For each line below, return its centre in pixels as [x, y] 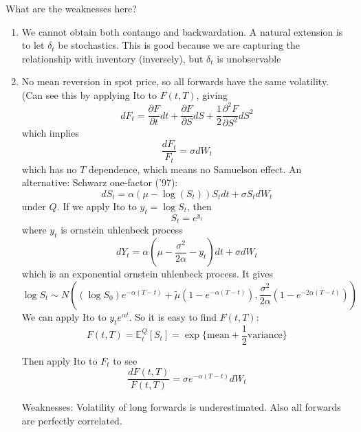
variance [265, 336]
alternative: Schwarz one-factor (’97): [100, 182]
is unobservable [249, 58]
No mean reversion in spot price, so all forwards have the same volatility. [175, 81]
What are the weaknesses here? [71, 8]
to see [125, 360]
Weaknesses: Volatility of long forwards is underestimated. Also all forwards [181, 407]
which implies [50, 133]
